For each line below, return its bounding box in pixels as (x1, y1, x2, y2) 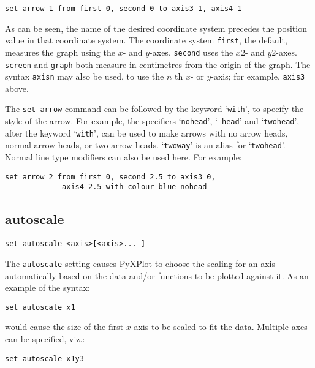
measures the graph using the (5, 45, 115, 58)
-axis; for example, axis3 (211, 70, 305, 83)
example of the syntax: (5, 281, 90, 294)
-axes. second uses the (150, 45, 233, 58)
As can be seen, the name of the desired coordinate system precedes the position (5, 21, 307, 34)
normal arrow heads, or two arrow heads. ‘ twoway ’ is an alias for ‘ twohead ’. (5, 138, 286, 151)
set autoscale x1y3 (5, 354, 84, 363)
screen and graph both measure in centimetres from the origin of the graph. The (5, 58, 311, 70)
